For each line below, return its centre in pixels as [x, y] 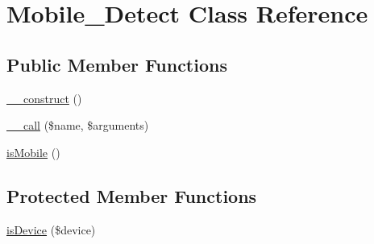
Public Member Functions [117, 64]
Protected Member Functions [132, 195]
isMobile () [33, 152]
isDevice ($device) [51, 229]
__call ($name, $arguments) [78, 125]
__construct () [44, 98]
